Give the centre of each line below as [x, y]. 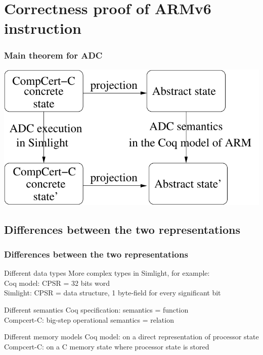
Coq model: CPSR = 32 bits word [57, 283]
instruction [43, 28]
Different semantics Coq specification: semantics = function [96, 310]
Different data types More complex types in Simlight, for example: [107, 273]
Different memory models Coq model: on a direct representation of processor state [131, 337]
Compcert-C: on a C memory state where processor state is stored [107, 346]
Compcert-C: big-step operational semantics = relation [89, 319]
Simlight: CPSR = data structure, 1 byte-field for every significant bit [113, 293]
